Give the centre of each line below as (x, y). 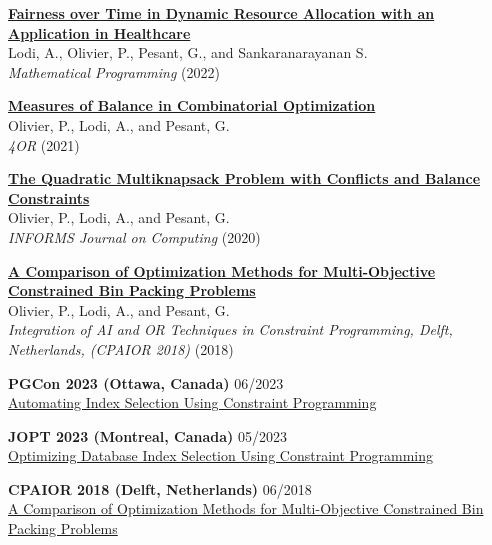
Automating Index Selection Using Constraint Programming (192, 402)
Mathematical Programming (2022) (114, 71)
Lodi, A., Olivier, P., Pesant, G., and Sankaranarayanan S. (188, 52)
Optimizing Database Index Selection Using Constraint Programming (221, 455)
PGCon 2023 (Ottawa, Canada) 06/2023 (146, 382)
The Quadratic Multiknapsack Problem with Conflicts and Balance (244, 178)
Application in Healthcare (99, 32)
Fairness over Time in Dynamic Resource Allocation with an (221, 13)
